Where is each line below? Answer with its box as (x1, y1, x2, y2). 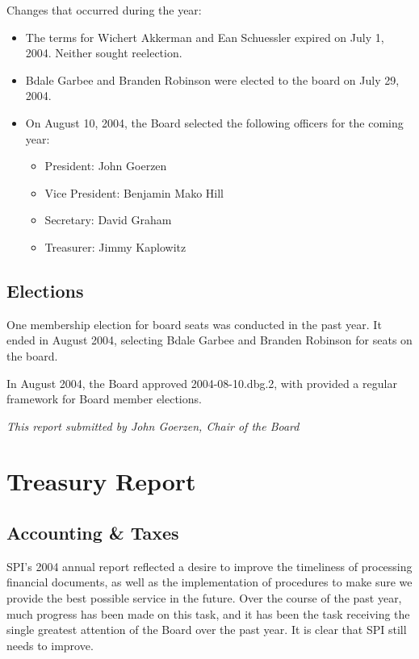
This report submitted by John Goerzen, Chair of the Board (6, 417, 300, 434)
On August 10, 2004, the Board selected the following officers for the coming (25, 114, 404, 131)
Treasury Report (6, 465, 196, 498)
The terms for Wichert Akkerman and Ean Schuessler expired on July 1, (25, 28, 384, 45)
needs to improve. (6, 636, 94, 653)
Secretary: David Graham (44, 211, 172, 228)
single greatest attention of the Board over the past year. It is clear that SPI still (6, 621, 407, 638)
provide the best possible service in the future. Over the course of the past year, (6, 590, 402, 607)
